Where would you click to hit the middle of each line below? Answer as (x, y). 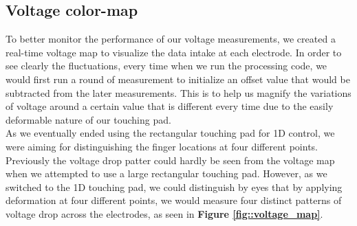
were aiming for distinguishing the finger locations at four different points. (162, 146)
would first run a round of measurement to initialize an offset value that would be (178, 79)
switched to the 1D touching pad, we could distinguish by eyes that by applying (174, 187)
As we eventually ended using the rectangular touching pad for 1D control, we (170, 133)
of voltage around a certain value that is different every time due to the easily (170, 106)
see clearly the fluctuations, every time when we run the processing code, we (166, 66)
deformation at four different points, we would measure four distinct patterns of (174, 200)
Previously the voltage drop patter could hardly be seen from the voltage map (170, 160)
